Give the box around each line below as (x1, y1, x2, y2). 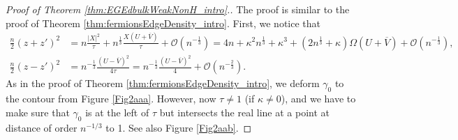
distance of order (6, 120, 77, 134)
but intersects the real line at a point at (159, 104, 330, 119)
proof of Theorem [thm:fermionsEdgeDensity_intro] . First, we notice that (6, 15, 320, 30)
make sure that (6, 104, 70, 119)
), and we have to (281, 91, 356, 106)
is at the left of (85, 104, 149, 119)
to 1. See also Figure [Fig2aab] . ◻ (105, 120, 252, 134)
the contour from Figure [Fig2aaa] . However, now (6, 91, 216, 106)
